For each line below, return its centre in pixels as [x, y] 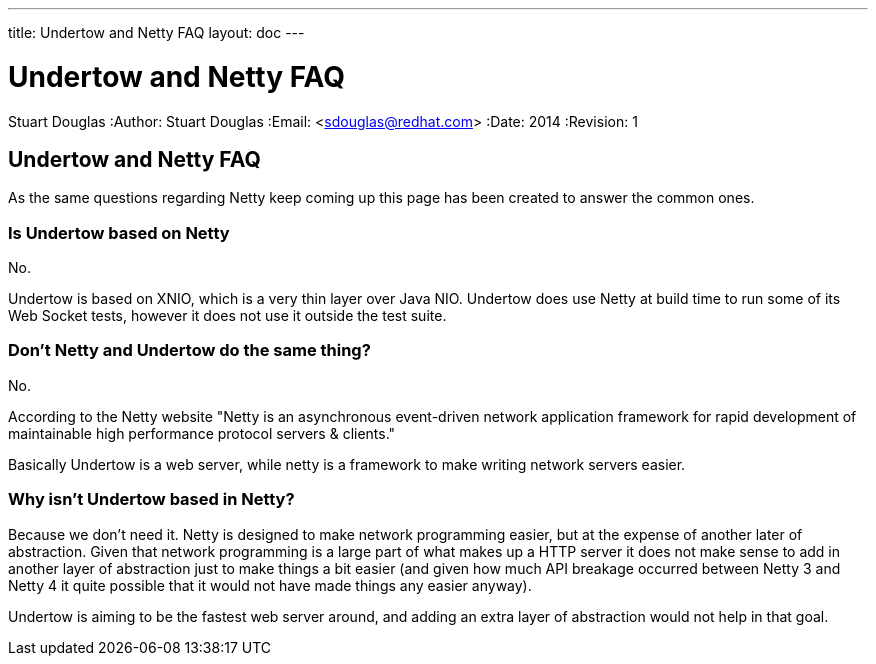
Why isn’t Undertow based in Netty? [151, 499]
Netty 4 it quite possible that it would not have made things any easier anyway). [270, 585]
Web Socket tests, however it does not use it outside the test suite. [227, 316]
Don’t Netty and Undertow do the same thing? [189, 350]
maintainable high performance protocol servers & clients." [202, 433]
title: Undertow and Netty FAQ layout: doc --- [156, 32]
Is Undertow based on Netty [119, 232]
